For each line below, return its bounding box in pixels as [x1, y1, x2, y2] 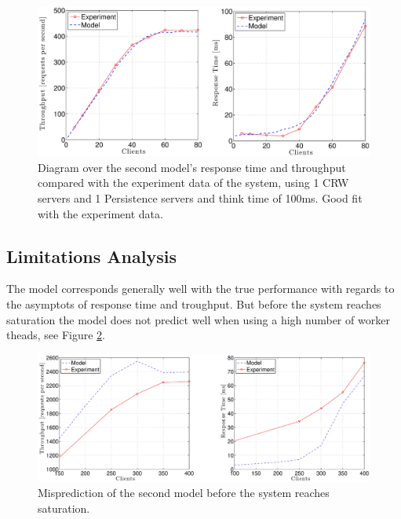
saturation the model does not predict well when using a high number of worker [6, 311, 390, 327]
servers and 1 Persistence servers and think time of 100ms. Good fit [38, 190, 363, 207]
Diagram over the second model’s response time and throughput [38, 159, 346, 175]
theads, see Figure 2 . [6, 327, 105, 343]
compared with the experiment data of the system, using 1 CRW [38, 174, 349, 191]
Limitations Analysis [6, 243, 177, 268]
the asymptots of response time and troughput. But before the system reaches [6, 296, 381, 312]
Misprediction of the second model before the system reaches [38, 484, 330, 501]
